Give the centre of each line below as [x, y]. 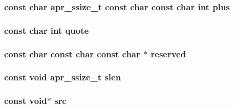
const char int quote [47, 30]
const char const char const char [72, 53]
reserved [168, 53]
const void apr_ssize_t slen [63, 77]
